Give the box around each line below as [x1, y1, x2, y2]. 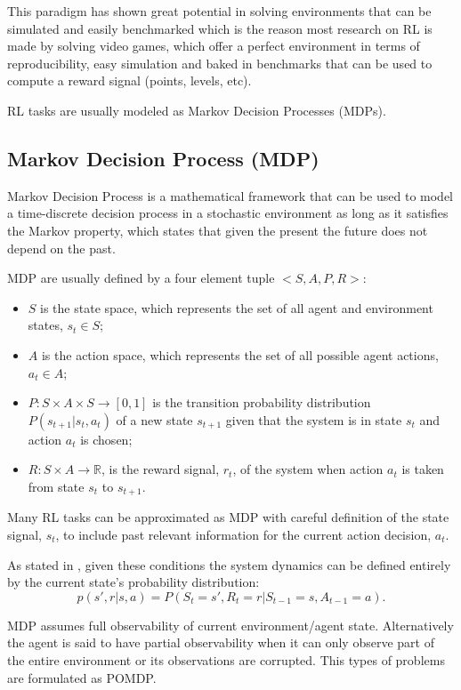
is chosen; [80, 429, 133, 448]
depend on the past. [7, 238, 116, 257]
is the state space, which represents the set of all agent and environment [40, 298, 433, 317]
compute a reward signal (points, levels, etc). [7, 71, 252, 90]
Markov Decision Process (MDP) [7, 144, 319, 172]
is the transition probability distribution [152, 393, 371, 412]
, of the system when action [232, 460, 384, 478]
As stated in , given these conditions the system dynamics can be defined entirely [7, 555, 451, 574]
